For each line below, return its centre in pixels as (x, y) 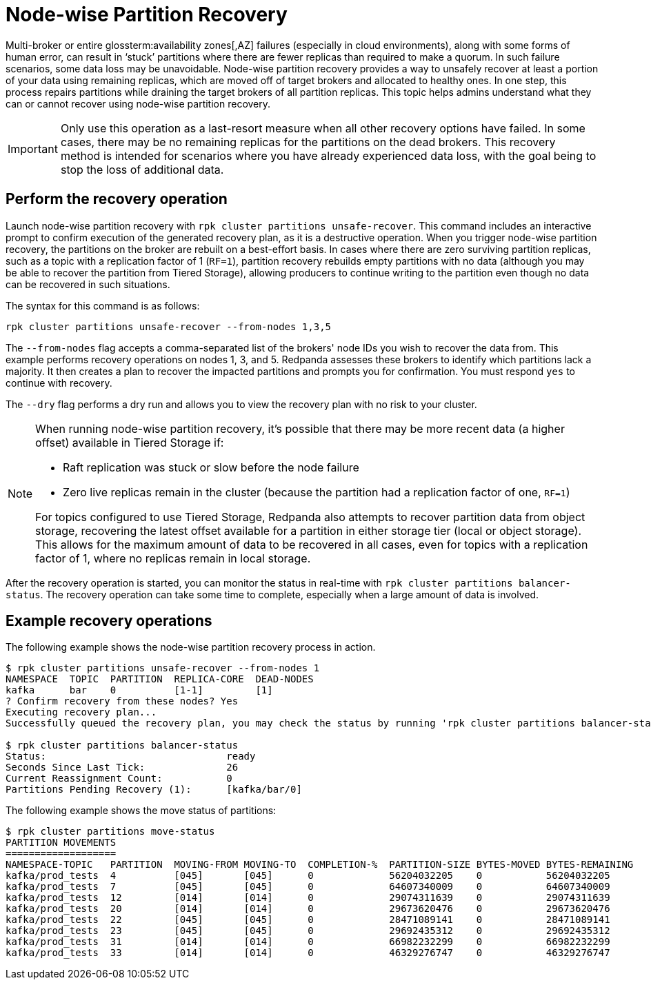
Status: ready (131, 756)
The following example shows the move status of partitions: (141, 811)
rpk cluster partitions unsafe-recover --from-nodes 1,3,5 (169, 326)
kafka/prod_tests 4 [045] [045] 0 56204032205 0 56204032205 (308, 876)
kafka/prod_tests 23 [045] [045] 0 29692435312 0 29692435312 (308, 931)
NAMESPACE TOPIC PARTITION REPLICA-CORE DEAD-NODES (160, 679)
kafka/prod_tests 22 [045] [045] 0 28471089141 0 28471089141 (308, 920)
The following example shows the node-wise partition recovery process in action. (191, 647)
